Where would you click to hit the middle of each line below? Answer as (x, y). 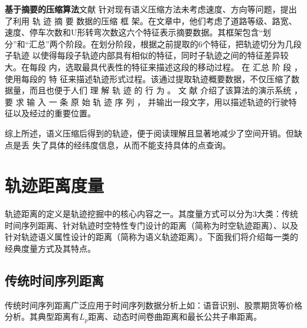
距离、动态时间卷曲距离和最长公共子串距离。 (175, 316)
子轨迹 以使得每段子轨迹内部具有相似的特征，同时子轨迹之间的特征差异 (143, 55)
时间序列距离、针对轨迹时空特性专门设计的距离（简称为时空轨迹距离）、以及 (151, 225)
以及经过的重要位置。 (54, 113)
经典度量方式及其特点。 (50, 249)
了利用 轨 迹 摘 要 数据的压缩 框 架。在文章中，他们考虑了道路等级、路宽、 (151, 20)
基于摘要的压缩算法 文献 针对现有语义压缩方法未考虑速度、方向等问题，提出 (151, 9)
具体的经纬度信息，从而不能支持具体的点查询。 (140, 144)
